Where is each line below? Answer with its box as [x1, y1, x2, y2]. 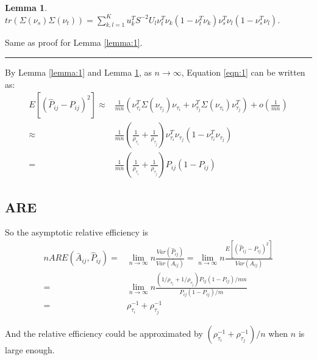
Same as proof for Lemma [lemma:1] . [5, 36, 143, 49]
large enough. [5, 343, 55, 356]
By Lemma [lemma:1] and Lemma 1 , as [5, 65, 152, 78]
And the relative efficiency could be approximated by [5, 326, 203, 339]
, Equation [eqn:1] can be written [181, 65, 305, 78]
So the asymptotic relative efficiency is [5, 226, 149, 239]
